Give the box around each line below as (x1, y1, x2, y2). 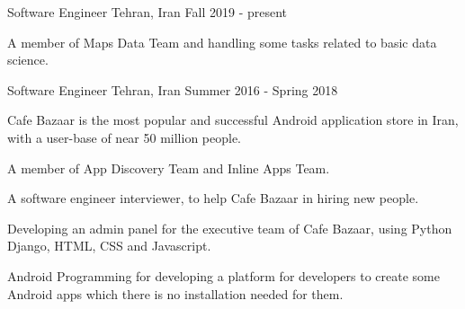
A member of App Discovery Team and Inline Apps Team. (7, 158, 330, 177)
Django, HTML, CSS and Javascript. (7, 236, 211, 255)
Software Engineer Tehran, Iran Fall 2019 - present (7, 3, 288, 21)
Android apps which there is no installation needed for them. (7, 284, 344, 303)
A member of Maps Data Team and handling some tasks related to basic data (7, 32, 437, 51)
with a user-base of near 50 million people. (7, 128, 242, 146)
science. (7, 50, 49, 69)
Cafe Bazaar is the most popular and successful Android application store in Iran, (7, 110, 459, 129)
